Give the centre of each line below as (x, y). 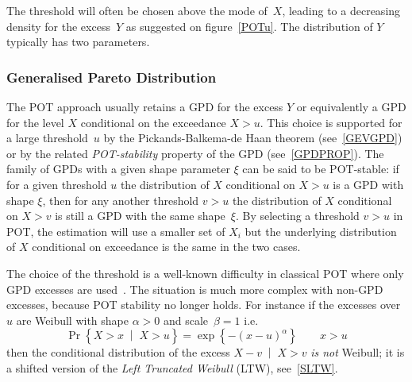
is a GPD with (368, 184)
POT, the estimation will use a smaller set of (116, 231)
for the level (35, 122)
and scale (186, 320)
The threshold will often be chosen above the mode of (137, 10)
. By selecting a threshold (297, 216)
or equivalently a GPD (351, 106)
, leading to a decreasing (341, 10)
